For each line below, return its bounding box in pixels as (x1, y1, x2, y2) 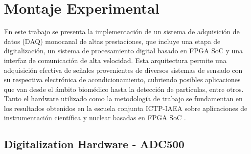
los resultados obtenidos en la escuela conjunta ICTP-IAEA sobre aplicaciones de (4, 103, 248, 113)
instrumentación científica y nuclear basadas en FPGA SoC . (4, 112, 186, 123)
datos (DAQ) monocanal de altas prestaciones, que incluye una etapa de (4, 36, 221, 46)
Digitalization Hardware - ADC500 (4, 136, 184, 152)
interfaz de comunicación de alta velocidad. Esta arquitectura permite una (4, 55, 227, 65)
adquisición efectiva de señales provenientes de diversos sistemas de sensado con (4, 65, 243, 75)
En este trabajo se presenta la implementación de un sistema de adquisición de (4, 26, 240, 37)
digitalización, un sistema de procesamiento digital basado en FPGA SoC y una (4, 45, 243, 56)
